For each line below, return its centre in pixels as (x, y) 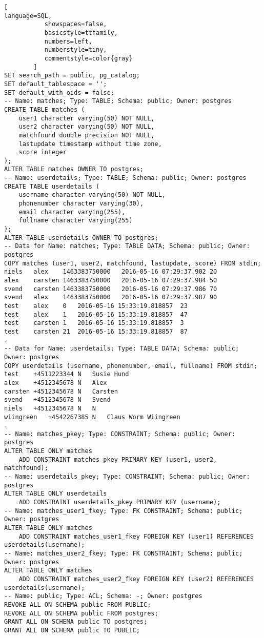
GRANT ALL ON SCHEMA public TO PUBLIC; (72, 630)
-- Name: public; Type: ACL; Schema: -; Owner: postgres (103, 596)
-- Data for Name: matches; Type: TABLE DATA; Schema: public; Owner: (127, 246)
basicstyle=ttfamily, (81, 33)
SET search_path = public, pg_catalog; (72, 76)
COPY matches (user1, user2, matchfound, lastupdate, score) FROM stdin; (133, 263)
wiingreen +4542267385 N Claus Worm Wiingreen (92, 417)
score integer (43, 152)
